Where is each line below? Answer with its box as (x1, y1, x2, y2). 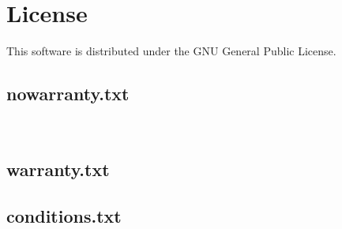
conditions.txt (6, 203, 122, 227)
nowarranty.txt (6, 81, 130, 106)
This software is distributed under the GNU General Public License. (6, 43, 336, 59)
